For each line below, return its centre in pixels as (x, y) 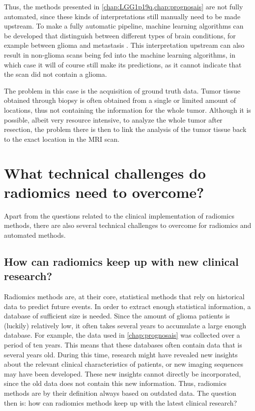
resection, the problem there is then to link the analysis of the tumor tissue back (125, 129)
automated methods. (35, 235)
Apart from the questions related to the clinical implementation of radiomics (119, 215)
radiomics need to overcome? (104, 192)
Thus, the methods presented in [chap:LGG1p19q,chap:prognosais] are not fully (124, 6)
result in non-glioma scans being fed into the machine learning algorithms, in (120, 54)
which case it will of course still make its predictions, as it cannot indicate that (123, 64)
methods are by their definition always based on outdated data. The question (120, 393)
